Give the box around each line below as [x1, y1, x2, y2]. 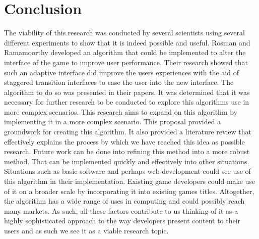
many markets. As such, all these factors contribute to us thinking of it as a [4, 205, 238, 216]
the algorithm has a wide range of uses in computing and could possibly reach [4, 196, 245, 206]
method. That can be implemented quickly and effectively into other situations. [4, 156, 249, 166]
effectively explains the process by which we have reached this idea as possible [4, 136, 245, 147]
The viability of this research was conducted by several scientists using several [4, 27, 245, 38]
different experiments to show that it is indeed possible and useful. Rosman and [4, 37, 250, 47]
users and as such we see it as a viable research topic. [4, 225, 169, 235]
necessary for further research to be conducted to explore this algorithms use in [4, 97, 249, 107]
